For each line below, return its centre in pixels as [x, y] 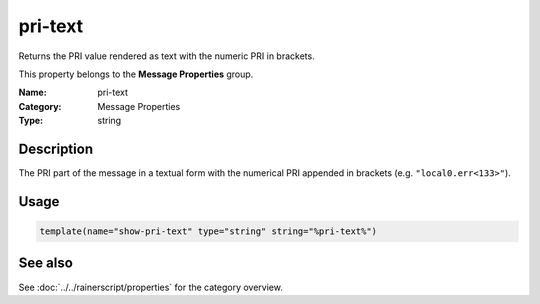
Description [56, 148]
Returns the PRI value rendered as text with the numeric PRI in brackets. [166, 56]
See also [46, 263]
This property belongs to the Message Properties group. [136, 74]
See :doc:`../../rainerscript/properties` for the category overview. [151, 287]
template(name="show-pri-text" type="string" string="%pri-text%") [208, 231]
